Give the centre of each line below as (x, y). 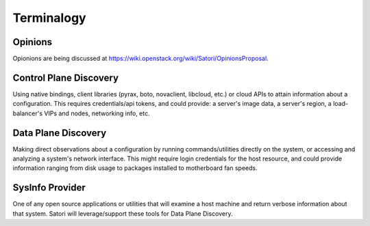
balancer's (28, 113)
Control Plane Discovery (66, 77)
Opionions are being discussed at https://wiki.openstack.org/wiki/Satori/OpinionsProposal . (140, 59)
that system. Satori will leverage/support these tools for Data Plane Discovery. (123, 213)
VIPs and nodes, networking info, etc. (97, 113)
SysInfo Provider (49, 188)
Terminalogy (49, 18)
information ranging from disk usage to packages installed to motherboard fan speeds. (135, 168)
